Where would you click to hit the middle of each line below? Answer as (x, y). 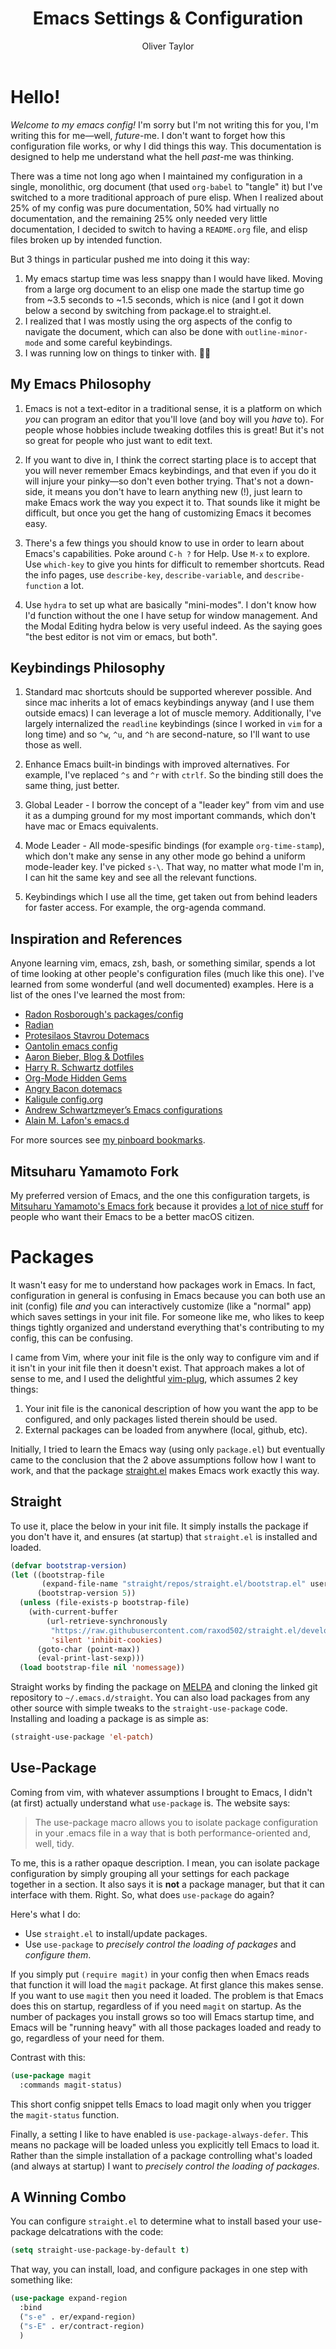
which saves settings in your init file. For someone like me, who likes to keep (167, 1316)
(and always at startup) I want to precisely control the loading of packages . (165, 2166)
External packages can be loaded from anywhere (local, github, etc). (166, 1429)
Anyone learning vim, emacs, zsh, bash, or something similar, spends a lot (163, 963)
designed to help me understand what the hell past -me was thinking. (152, 156)
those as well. (53, 745)
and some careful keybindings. (109, 342)
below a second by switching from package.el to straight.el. (148, 310)
